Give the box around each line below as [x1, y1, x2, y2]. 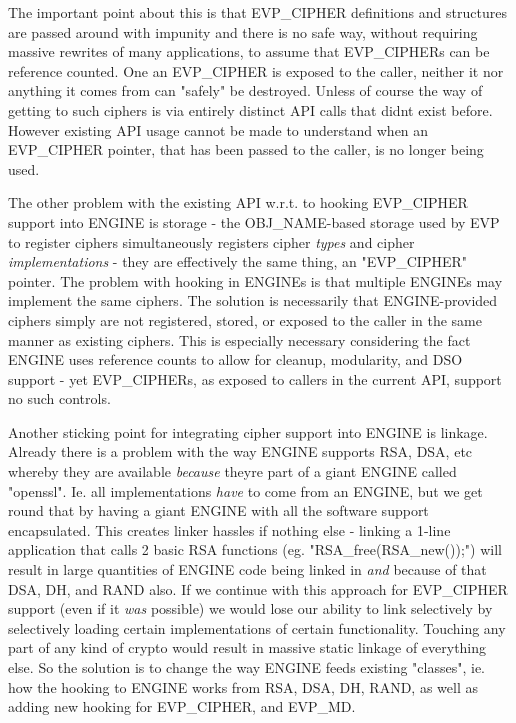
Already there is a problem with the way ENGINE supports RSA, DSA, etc [8, 441, 473, 462]
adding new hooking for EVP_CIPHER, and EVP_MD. [8, 696, 356, 717]
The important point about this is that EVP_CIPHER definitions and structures [8, 2, 507, 22]
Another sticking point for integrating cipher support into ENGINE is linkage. [8, 421, 488, 442]
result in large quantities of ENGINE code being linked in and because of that [8, 559, 487, 580]
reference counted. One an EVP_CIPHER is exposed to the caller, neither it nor [8, 60, 504, 81]
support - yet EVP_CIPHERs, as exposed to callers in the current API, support [8, 368, 502, 389]
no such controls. [8, 388, 111, 409]
